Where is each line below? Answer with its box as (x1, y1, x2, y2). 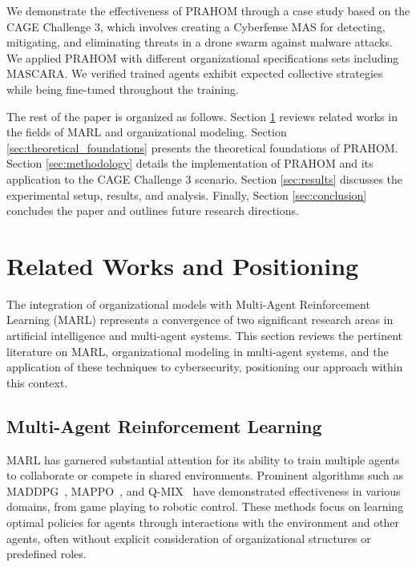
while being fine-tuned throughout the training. (6, 80, 239, 97)
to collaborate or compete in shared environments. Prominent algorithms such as (6, 467, 404, 484)
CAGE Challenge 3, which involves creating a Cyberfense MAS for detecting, (6, 18, 386, 34)
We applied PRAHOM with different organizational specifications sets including (6, 49, 399, 66)
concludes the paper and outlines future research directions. (6, 202, 299, 219)
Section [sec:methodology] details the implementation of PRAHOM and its (6, 155, 374, 172)
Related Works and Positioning (6, 249, 359, 281)
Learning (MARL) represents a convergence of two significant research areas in (6, 311, 394, 328)
